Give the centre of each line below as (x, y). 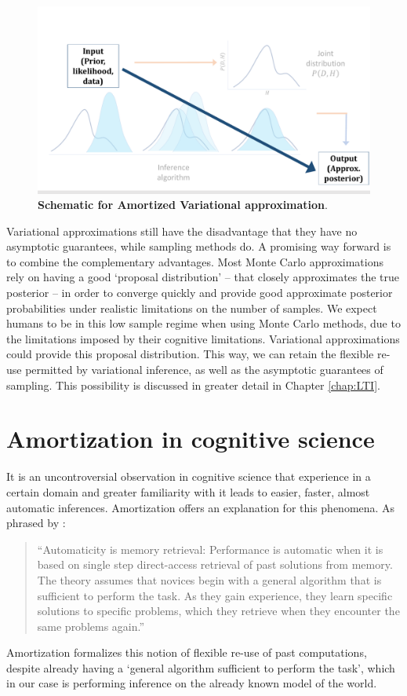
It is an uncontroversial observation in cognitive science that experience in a (189, 476)
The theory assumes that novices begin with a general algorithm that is (209, 579)
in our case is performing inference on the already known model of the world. (192, 683)
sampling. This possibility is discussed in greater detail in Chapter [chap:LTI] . (193, 385)
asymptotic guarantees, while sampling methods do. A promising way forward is (199, 246)
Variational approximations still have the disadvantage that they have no (182, 231)
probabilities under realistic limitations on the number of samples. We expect (192, 308)
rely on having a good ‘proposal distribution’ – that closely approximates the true (203, 277)
